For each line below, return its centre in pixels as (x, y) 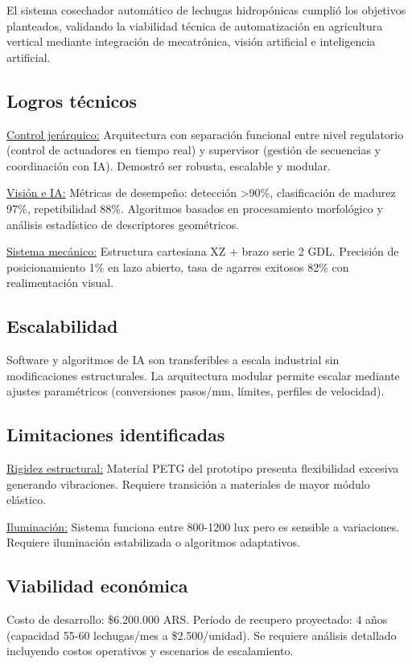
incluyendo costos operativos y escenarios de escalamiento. (150, 651)
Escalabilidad (62, 326)
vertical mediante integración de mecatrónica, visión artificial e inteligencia (191, 41)
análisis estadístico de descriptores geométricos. (123, 224)
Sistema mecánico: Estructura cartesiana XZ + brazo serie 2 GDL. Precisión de (203, 251)
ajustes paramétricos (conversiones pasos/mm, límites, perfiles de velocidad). (196, 391)
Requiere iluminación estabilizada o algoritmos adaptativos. (153, 542)
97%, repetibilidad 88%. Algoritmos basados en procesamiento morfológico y (195, 208)
